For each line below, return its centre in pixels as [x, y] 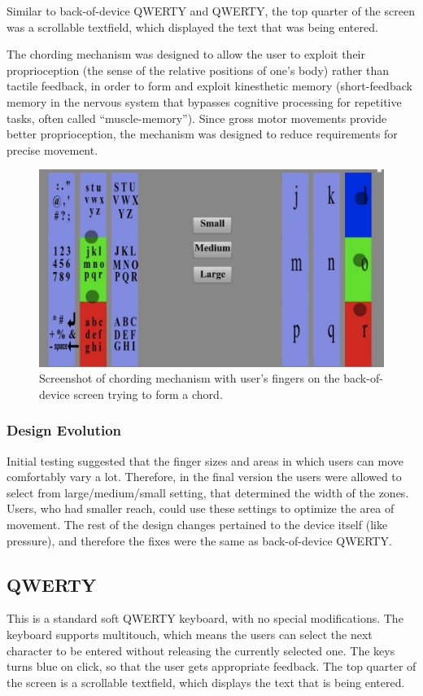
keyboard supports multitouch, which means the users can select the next [190, 634]
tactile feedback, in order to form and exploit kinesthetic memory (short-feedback [209, 86]
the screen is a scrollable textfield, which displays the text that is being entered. [206, 682]
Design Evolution [64, 430]
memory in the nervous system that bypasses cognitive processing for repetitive [204, 101]
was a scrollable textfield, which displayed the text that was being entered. [192, 26]
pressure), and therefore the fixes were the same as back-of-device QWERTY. [199, 540]
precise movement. [52, 149]
